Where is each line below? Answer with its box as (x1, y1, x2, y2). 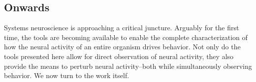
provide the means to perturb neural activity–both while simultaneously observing (4, 61, 252, 71)
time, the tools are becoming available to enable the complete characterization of (4, 32, 248, 42)
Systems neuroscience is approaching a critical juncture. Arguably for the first (4, 22, 239, 33)
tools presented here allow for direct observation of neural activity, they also (4, 51, 234, 61)
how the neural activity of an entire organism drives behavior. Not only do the (4, 41, 241, 52)
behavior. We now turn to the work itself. (4, 70, 129, 81)
